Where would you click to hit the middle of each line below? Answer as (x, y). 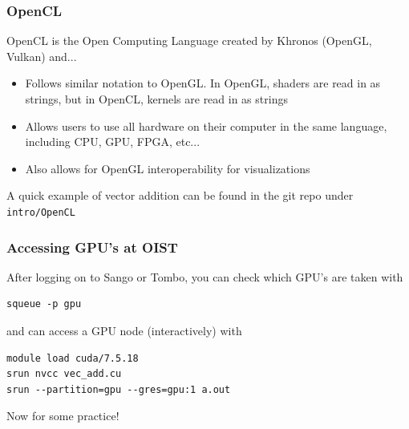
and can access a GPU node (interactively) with (124, 331)
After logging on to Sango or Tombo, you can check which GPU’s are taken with (205, 276)
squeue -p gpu (44, 304)
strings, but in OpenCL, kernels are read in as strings (156, 99)
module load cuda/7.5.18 (73, 358)
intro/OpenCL (41, 212)
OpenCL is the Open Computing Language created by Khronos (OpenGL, (189, 40)
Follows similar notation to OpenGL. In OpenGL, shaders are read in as (203, 83)
